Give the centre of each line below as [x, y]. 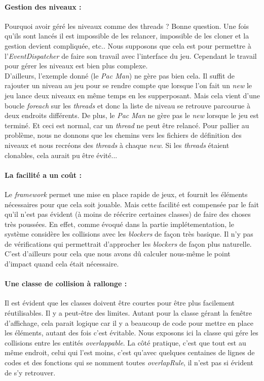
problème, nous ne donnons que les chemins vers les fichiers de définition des [123, 135]
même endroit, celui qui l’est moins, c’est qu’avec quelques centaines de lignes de [130, 352]
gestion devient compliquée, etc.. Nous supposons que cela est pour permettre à [128, 45]
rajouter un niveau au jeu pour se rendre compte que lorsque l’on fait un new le [128, 85]
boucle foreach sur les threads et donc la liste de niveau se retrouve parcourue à [127, 105]
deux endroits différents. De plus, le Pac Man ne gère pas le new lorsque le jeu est [132, 115]
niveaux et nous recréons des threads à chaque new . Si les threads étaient [117, 145]
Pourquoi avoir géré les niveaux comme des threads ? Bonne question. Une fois [127, 26]
